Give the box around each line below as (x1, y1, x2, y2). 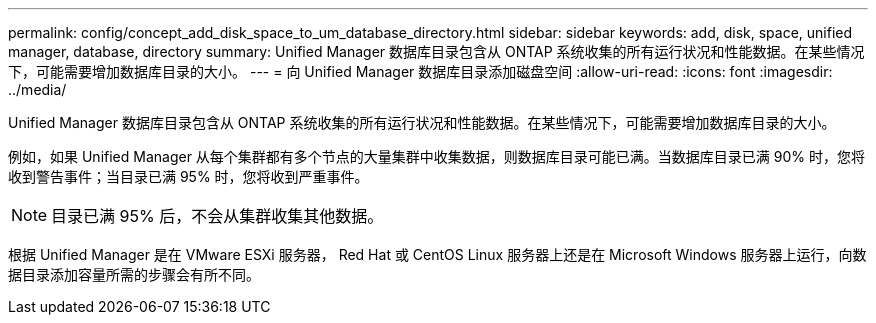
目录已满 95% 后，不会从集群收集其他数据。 (51, 206, 384, 226)
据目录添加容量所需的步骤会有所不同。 (8, 266, 260, 283)
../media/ (8, 81, 67, 98)
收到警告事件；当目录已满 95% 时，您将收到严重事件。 (8, 168, 369, 185)
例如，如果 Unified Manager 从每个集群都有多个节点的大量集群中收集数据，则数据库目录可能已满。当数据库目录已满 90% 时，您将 (8, 148, 865, 165)
